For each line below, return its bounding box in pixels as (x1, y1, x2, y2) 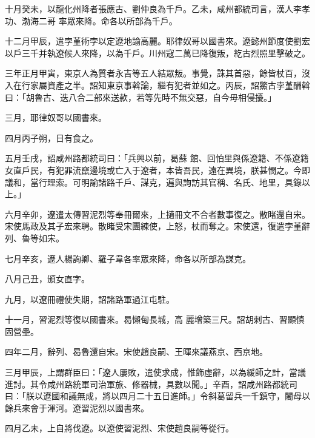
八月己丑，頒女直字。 (5, 272, 90, 285)
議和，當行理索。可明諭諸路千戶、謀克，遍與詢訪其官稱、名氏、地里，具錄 (5, 175, 302, 188)
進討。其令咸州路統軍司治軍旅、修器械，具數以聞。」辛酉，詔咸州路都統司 (5, 377, 297, 390)
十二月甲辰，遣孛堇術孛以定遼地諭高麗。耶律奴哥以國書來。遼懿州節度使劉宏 (5, 35, 310, 47)
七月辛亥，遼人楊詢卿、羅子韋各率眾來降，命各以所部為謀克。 (5, 252, 251, 264)
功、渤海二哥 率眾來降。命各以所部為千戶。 (5, 14, 177, 27)
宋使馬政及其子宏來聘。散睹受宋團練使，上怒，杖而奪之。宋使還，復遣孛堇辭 (5, 220, 310, 232)
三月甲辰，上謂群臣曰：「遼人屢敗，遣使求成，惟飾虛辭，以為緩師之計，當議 (5, 366, 306, 379)
